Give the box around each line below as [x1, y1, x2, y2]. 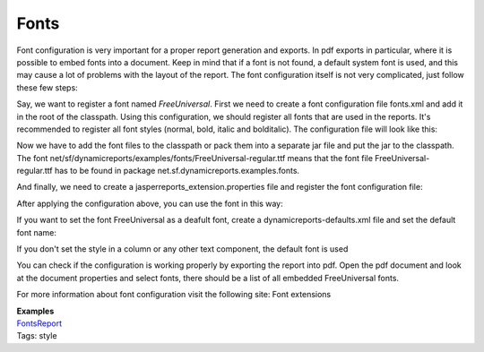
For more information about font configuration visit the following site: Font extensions [16, 289, 332, 300]
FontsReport [16, 318, 63, 329]
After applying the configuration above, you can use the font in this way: [16, 198, 284, 209]
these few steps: [16, 82, 78, 93]
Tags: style [16, 331, 57, 341]
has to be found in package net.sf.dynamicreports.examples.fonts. [54, 166, 300, 176]
